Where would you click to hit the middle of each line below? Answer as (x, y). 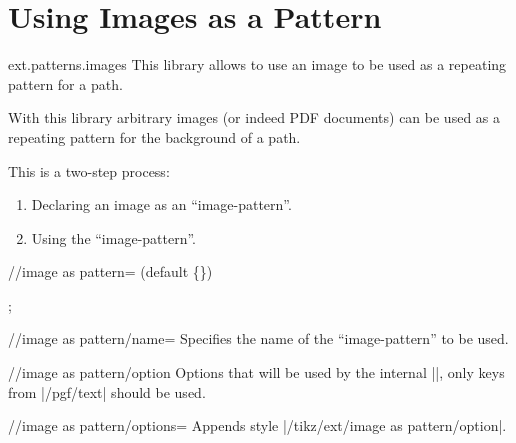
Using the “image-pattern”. (114, 237)
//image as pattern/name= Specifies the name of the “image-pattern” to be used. (258, 338)
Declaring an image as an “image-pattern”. (161, 204)
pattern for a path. (65, 83)
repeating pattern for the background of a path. (154, 136)
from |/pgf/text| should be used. (107, 391)
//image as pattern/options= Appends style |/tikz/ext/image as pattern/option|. (257, 425)
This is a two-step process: (89, 170)
